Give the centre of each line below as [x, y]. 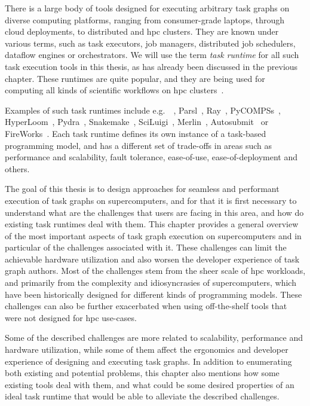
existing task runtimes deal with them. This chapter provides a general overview [152, 224]
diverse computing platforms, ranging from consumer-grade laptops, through [145, 19]
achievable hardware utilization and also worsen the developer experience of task [152, 259]
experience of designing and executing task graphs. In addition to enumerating [148, 361]
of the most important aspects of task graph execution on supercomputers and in [153, 235]
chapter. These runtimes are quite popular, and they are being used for [135, 78]
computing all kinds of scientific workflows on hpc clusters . [114, 90]
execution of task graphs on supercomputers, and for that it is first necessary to [151, 200]
